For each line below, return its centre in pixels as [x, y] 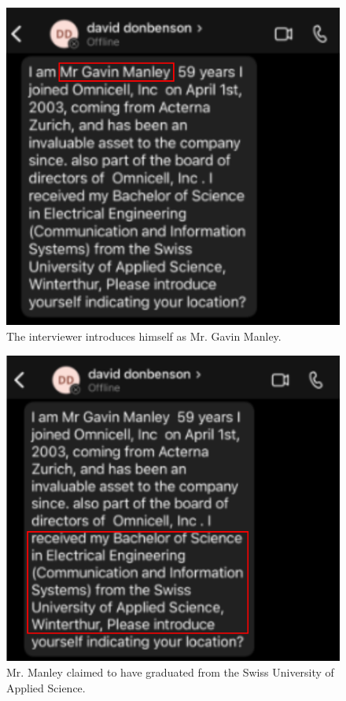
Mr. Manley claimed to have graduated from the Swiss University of [170, 671]
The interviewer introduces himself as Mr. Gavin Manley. [144, 336]
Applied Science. [46, 687]
